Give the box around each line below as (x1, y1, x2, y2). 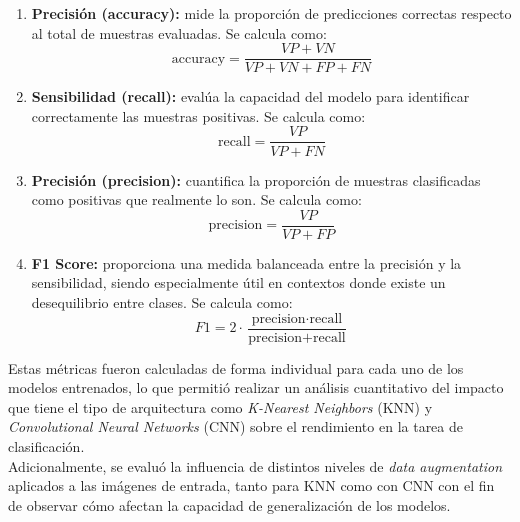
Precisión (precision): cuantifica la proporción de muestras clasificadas (31, 169, 481, 190)
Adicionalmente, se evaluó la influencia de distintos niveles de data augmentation (8, 455, 502, 476)
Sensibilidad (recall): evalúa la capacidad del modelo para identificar (31, 86, 470, 107)
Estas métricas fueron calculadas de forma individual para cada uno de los (8, 357, 464, 378)
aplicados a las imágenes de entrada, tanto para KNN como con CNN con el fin (8, 475, 495, 496)
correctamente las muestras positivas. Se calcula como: (31, 105, 366, 126)
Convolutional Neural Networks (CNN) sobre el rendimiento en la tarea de (8, 416, 464, 437)
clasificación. (8, 435, 85, 456)
